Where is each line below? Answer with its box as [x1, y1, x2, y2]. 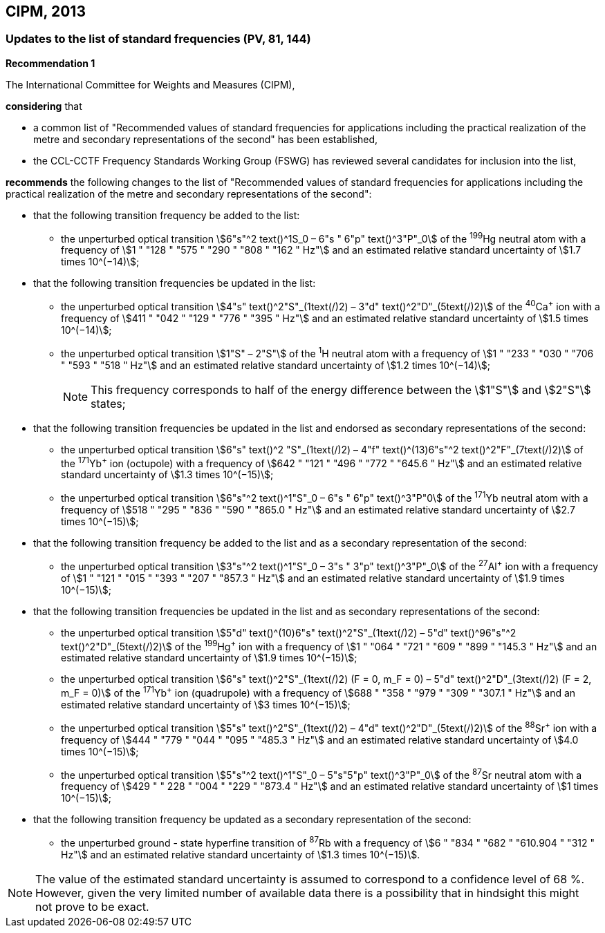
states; [91, 396, 126, 411]
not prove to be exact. [35, 900, 149, 914]
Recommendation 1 [6, 57, 95, 69]
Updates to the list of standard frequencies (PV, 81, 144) [6, 32, 311, 46]
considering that [6, 100, 82, 112]
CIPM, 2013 [6, 3, 86, 20]
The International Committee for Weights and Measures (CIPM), [6, 78, 295, 91]
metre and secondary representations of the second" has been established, [33, 133, 378, 145]
